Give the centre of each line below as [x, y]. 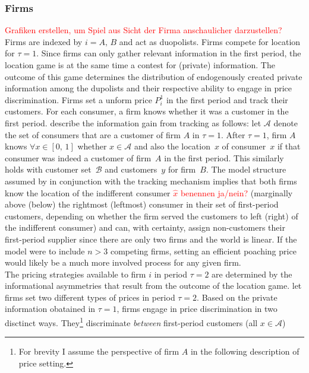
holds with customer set [48, 169]
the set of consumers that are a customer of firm [93, 134]
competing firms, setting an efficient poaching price [203, 251]
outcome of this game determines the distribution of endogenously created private [154, 76]
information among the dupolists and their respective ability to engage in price [149, 88]
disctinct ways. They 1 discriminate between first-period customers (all [131, 322]
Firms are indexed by [44, 41]
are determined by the [252, 274]
